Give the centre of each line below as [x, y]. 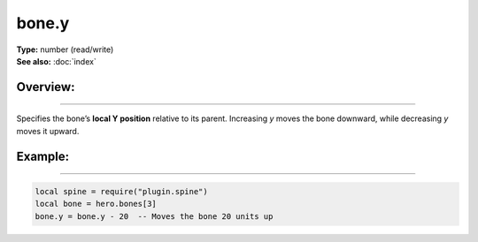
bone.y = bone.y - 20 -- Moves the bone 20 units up [154, 216]
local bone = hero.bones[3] [96, 204]
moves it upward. [48, 131]
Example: [43, 156]
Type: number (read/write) [65, 49]
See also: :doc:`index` [56, 61]
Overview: [46, 87]
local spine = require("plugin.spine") [121, 191]
